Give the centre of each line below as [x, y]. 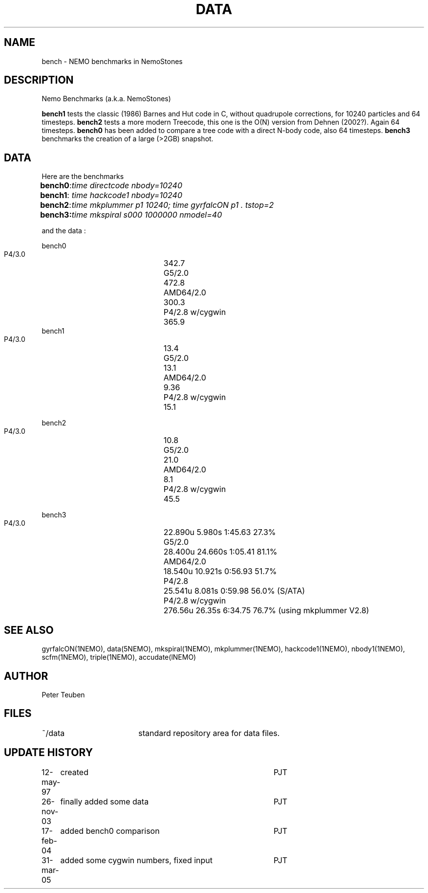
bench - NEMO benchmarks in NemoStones [112, 61]
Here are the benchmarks [83, 177]
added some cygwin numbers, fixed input [136, 860]
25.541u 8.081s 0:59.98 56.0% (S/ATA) [234, 591]
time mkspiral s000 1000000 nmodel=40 [147, 215]
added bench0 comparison [110, 831]
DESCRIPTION [39, 80]
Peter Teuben [63, 694]
